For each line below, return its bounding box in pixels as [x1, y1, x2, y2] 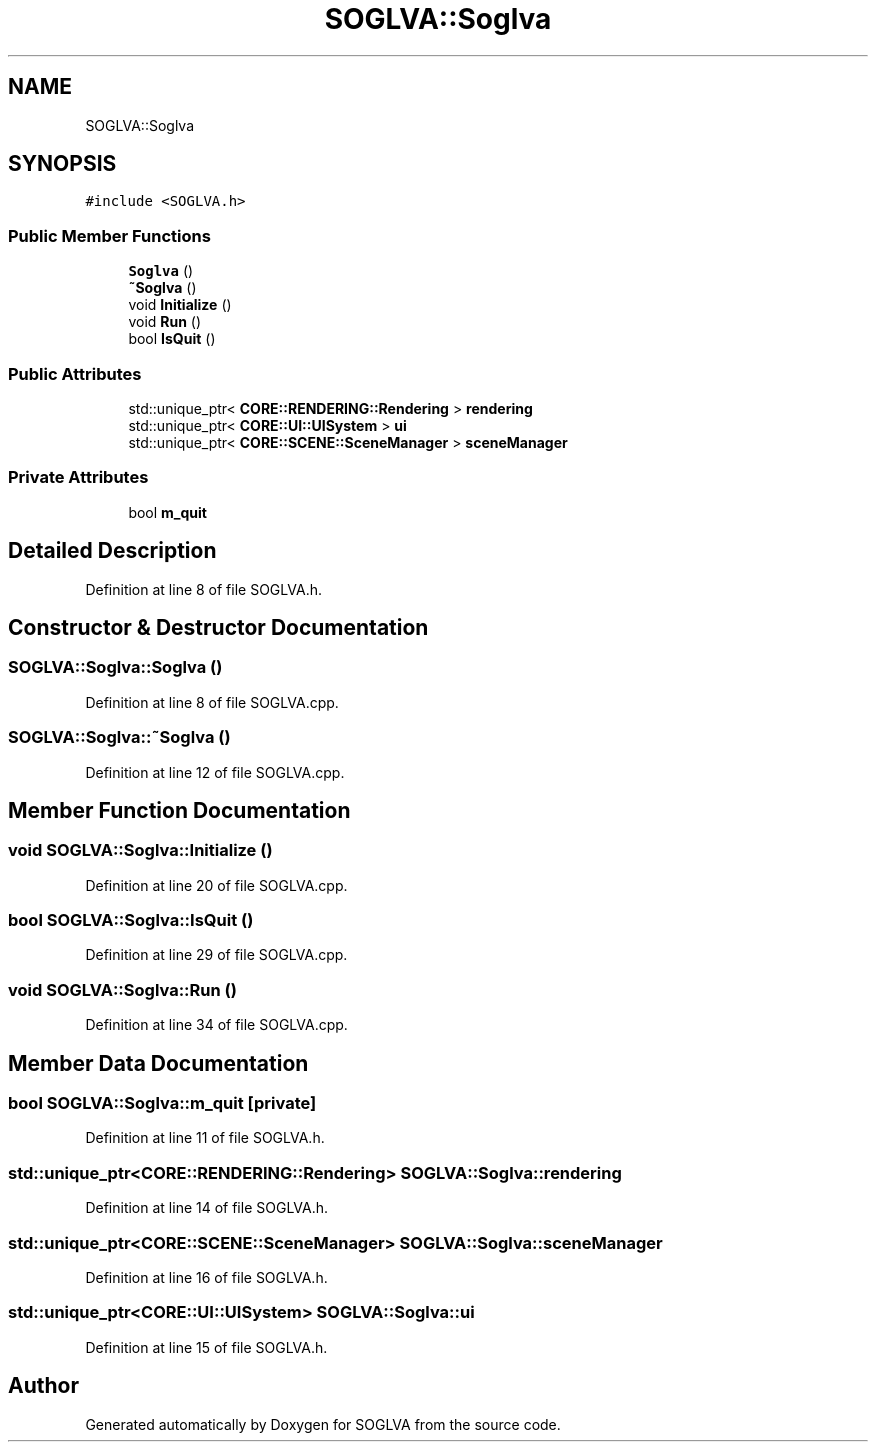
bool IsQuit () [128, 330, 216, 348]
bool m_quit [128, 503, 207, 521]
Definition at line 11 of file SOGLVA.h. [85, 1129, 325, 1147]
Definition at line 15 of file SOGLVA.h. [85, 1338, 328, 1356]
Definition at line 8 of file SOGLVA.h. [85, 580, 322, 598]
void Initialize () [128, 296, 232, 314]
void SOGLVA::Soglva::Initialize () [8, 840, 273, 861]
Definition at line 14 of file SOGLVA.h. [85, 1199, 329, 1217]
